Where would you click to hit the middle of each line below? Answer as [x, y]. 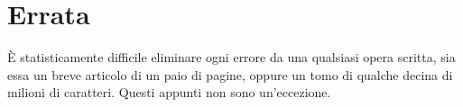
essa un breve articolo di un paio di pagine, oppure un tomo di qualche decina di [230, 74]
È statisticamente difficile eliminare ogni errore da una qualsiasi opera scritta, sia [231, 57]
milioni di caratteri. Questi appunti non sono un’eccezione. [169, 92]
